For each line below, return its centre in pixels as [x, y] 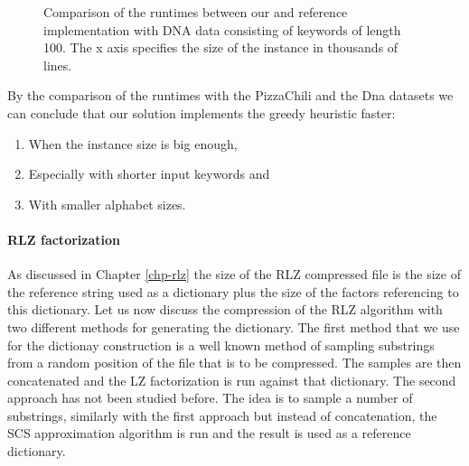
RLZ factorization [64, 239]
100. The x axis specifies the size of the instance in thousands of [221, 47]
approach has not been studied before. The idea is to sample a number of [210, 398]
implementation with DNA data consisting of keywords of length [222, 29]
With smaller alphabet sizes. [107, 204]
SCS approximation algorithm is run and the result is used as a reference [209, 433]
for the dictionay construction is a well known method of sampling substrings [221, 345]
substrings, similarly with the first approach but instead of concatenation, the [222, 415]
